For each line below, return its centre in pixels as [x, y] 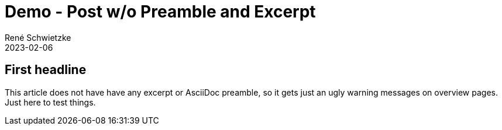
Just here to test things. [50, 102]
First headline [46, 70]
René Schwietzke [38, 37]
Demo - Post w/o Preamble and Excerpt [160, 12]
